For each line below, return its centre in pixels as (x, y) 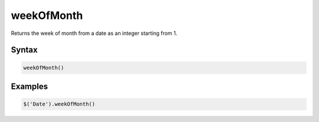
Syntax (24, 50)
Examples (30, 86)
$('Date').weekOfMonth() (59, 104)
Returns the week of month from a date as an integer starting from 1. (94, 33)
